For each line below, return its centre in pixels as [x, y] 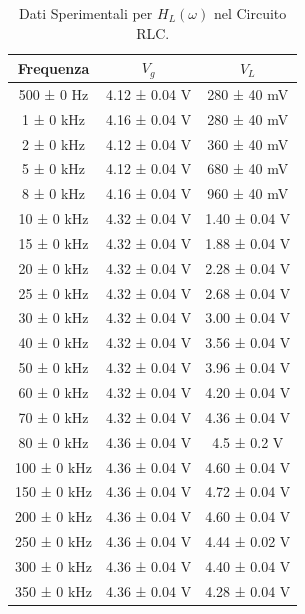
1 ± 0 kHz [53, 118]
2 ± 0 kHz [53, 143]
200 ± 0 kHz [53, 516]
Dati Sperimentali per [86, 13]
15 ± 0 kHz [53, 242]
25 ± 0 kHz [53, 292]
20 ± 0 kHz [53, 267]
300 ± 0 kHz [53, 565]
